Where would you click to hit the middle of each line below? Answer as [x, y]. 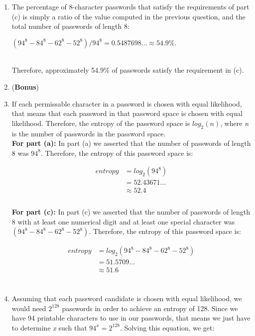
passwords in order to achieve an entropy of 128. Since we [150, 308]
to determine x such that [49, 327]
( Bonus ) [25, 86]
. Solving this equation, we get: [167, 327]
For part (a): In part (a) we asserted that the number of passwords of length [131, 143]
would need [29, 308]
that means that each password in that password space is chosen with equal [127, 113]
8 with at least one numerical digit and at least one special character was [123, 221]
